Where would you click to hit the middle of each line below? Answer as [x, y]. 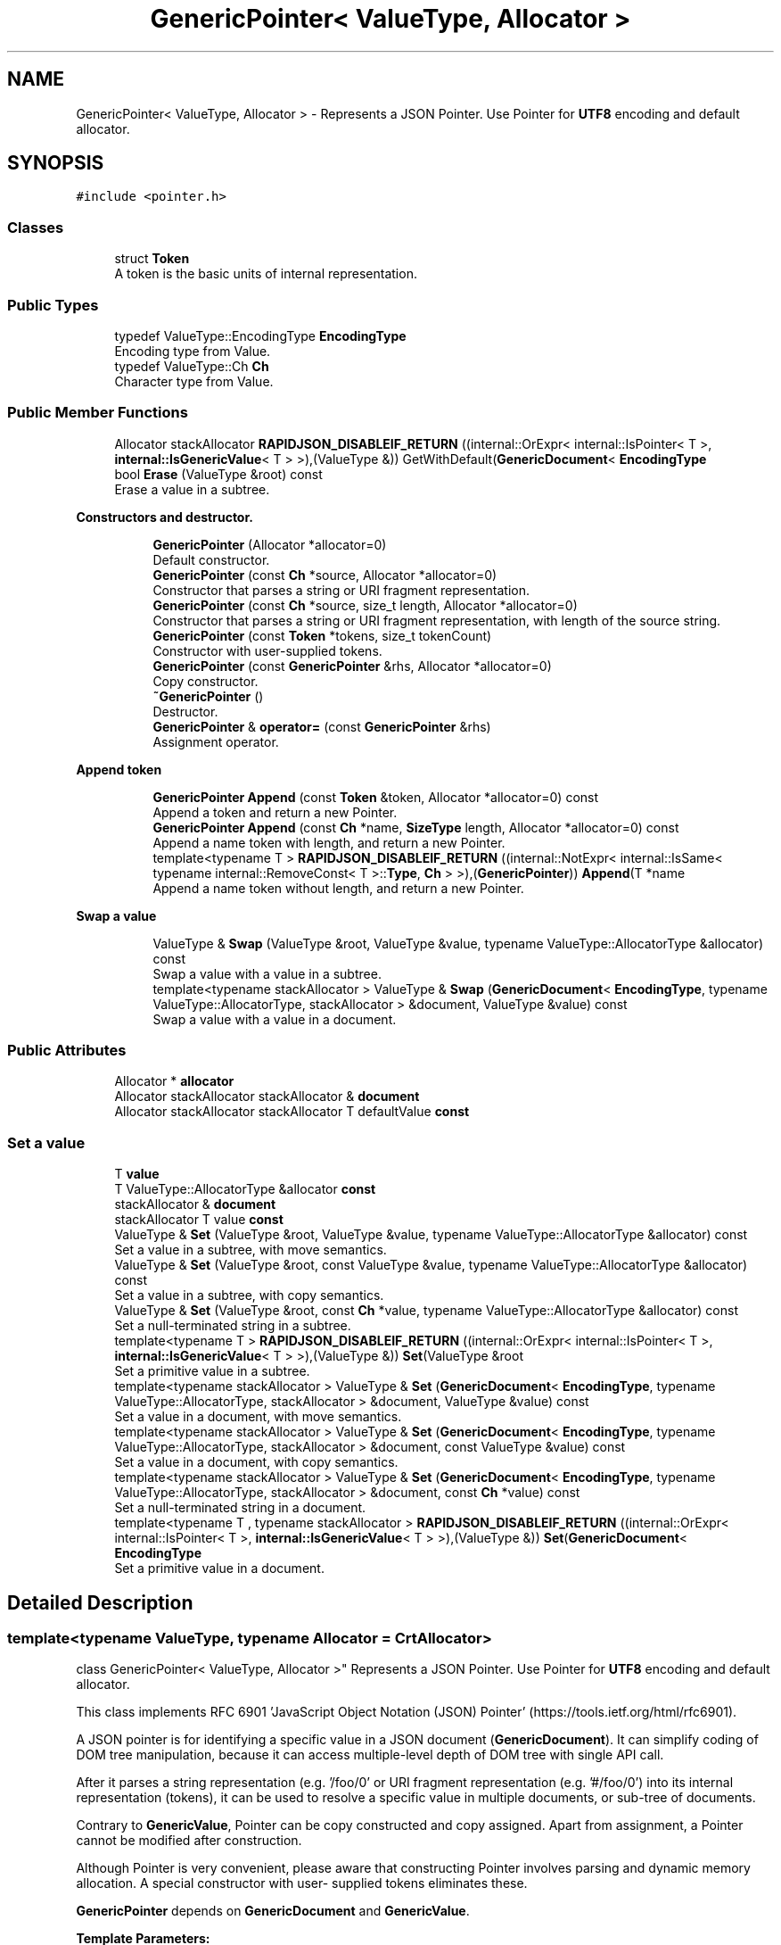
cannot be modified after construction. [189, 1841]
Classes [36, 227]
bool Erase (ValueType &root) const [218, 474]
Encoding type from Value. [193, 351]
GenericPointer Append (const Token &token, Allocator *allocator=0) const [376, 797]
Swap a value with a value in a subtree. [267, 973]
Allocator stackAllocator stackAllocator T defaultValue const [292, 1112]
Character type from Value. [194, 381]
